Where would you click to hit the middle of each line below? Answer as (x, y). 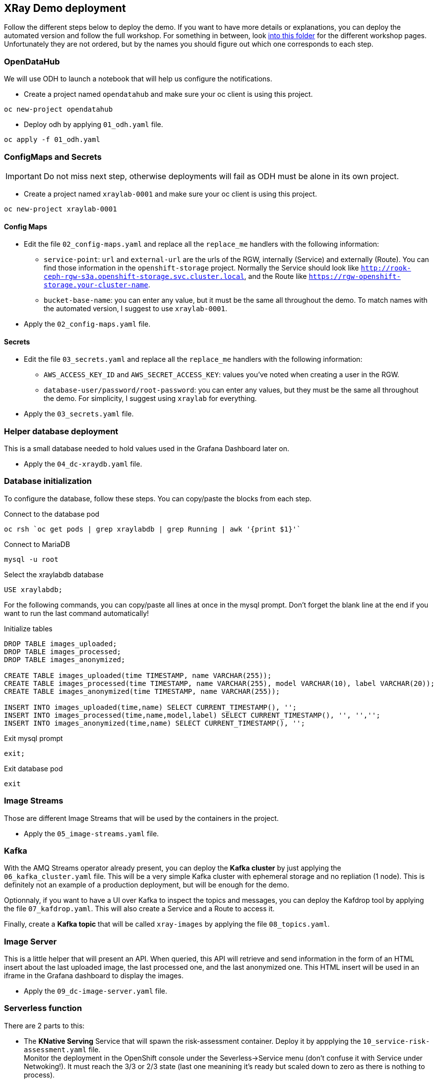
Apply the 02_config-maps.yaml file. (87, 324)
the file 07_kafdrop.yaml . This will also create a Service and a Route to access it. (139, 909)
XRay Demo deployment (65, 8)
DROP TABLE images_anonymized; (65, 659)
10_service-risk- (396, 1041)
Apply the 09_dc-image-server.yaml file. (96, 991)
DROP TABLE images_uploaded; (61, 643)
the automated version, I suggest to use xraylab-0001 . (135, 309)
